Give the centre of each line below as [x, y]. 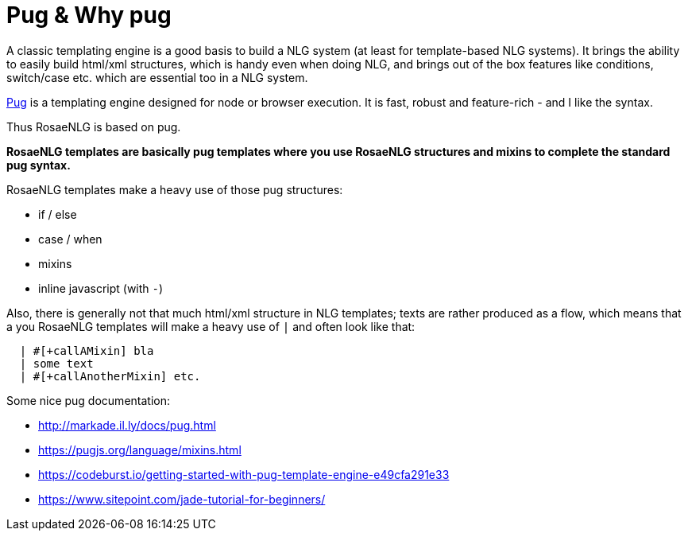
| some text [56, 363]
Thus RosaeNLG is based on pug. [94, 126]
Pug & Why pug [89, 15]
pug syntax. [39, 165]
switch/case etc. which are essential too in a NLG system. [157, 77]
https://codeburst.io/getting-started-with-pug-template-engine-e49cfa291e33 [244, 474]
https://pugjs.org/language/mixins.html [140, 449]
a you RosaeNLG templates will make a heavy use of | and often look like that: [211, 326]
